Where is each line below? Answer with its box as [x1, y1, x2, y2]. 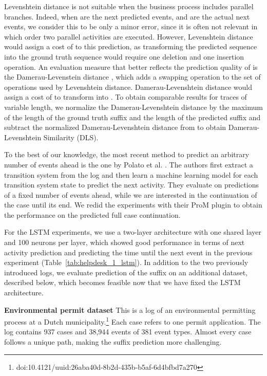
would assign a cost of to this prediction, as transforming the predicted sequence [4, 41, 257, 52]
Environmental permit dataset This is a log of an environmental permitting [4, 304, 256, 315]
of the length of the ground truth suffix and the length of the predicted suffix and [4, 111, 261, 122]
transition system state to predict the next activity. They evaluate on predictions [4, 179, 259, 190]
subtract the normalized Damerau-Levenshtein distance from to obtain [4, 122, 226, 133]
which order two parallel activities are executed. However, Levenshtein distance [4, 31, 253, 42]
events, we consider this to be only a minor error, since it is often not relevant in [4, 21, 258, 32]
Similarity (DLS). [43, 131, 99, 142]
